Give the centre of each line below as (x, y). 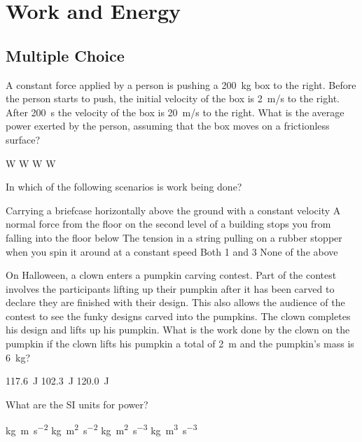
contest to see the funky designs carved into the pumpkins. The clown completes (178, 316)
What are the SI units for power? (77, 404)
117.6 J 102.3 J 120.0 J (57, 381)
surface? (23, 139)
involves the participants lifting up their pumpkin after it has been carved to (170, 288)
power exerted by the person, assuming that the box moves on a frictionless (168, 126)
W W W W (31, 163)
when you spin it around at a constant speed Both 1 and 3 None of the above (172, 251)
